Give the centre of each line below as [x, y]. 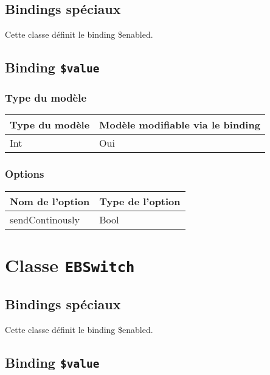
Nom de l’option [50, 201]
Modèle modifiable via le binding [180, 125]
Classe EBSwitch [70, 265]
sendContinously [45, 219]
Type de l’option [140, 201]
